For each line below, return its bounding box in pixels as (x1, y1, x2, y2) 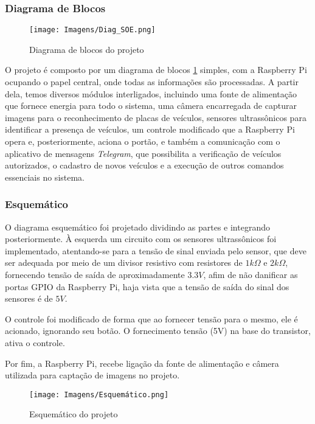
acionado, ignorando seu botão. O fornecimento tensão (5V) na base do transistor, (5, 324, 311, 337)
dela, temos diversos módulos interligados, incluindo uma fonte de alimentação (5, 87, 297, 100)
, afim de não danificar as (203, 268, 298, 280)
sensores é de (5, 292, 53, 305)
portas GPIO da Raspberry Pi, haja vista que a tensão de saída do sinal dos (5, 280, 289, 293)
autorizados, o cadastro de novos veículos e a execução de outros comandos (5, 159, 284, 172)
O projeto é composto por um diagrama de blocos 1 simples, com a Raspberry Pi (5, 63, 307, 76)
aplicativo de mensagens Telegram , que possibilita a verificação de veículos (5, 147, 282, 159)
